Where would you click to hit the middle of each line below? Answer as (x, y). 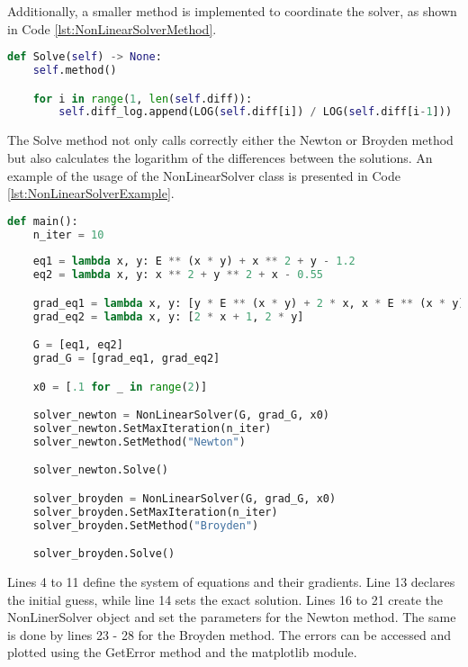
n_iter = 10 (68, 234)
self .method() (75, 71)
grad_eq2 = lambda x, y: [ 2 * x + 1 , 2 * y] (168, 316)
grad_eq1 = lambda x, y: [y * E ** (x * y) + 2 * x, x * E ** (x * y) (249, 303)
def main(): (43, 221)
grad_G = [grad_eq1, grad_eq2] (126, 359)
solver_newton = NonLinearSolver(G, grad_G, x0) (181, 415)
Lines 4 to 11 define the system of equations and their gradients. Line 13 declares (231, 582)
